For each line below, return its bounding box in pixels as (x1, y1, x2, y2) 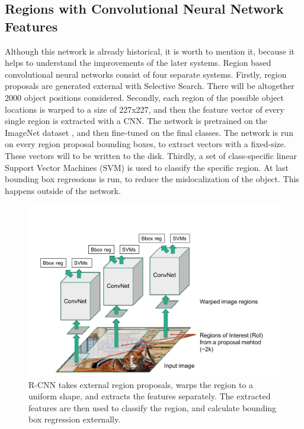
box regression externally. (28, 413, 121, 425)
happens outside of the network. (5, 184, 121, 196)
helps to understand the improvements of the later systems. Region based (5, 56, 271, 69)
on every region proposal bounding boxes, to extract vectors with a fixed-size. (5, 138, 286, 150)
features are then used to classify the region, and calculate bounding (28, 401, 277, 414)
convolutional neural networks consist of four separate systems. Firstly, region (5, 68, 287, 80)
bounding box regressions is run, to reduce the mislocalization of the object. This (5, 173, 299, 185)
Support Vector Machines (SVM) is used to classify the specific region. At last (5, 161, 289, 173)
